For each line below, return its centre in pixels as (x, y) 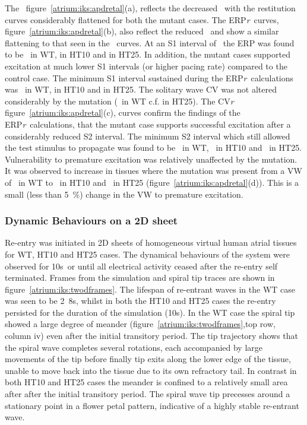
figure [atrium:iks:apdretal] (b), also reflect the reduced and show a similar (142, 31)
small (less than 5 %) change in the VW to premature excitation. (124, 194)
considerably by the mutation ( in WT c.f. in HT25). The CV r (119, 101)
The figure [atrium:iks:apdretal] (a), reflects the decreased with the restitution (150, 8)
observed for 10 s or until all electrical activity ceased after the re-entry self (141, 266)
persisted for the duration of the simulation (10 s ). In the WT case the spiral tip (150, 312)
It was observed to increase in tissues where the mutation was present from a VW (153, 171)
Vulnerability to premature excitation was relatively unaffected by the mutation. (151, 159)
